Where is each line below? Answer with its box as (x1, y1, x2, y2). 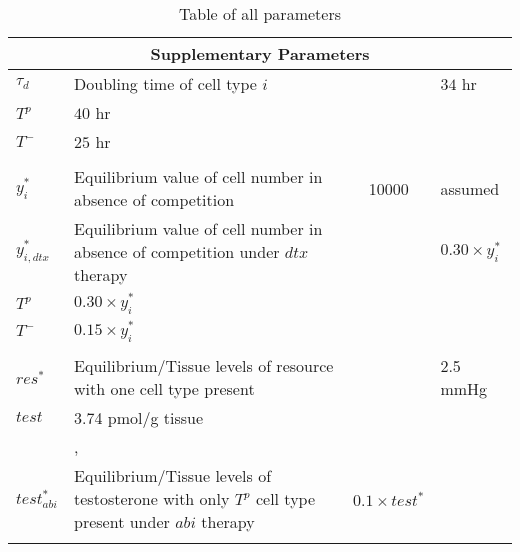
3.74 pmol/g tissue (74, 405, 204, 429)
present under (74, 509, 170, 533)
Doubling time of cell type (74, 72, 257, 95)
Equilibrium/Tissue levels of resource (74, 353, 334, 377)
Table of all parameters (179, 2, 341, 25)
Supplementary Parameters (150, 42, 370, 65)
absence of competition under (74, 240, 280, 263)
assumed (440, 176, 500, 200)
